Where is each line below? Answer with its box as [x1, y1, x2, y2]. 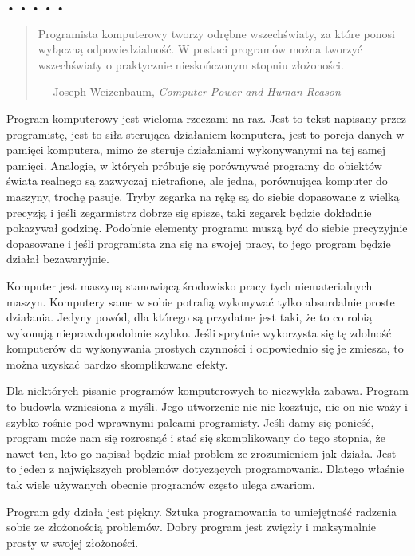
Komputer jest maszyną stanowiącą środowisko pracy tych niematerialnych [6, 277, 373, 294]
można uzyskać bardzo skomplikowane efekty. [6, 355, 228, 372]
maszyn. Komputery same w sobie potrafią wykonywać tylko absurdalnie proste [6, 293, 395, 310]
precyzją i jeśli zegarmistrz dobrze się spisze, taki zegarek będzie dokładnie [6, 203, 372, 220]
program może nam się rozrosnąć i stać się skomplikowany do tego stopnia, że [6, 429, 385, 446]
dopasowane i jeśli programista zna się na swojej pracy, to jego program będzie [6, 235, 391, 251]
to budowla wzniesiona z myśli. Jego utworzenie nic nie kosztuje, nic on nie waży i [6, 398, 408, 415]
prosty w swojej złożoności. [6, 534, 139, 550]
